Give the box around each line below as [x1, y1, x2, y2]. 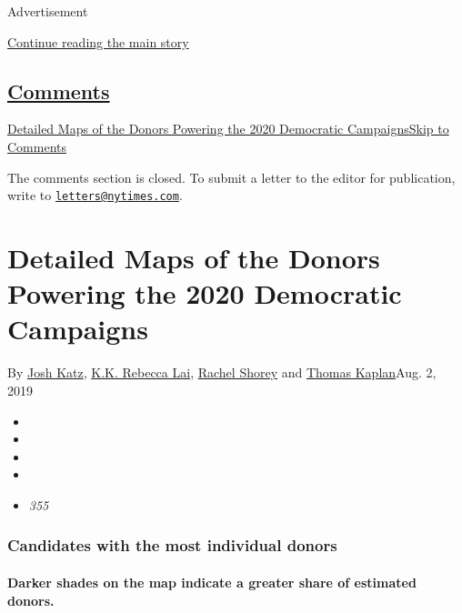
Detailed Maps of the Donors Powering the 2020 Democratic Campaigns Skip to [7, 119, 449, 138]
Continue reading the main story [7, 32, 189, 51]
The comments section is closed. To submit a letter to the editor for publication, [7, 167, 456, 186]
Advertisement [7, 2, 88, 20]
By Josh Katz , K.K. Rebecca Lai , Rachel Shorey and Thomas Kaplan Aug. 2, [7, 363, 437, 382]
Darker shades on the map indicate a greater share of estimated [7, 572, 417, 591]
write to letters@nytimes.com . [7, 186, 183, 205]
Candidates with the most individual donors [7, 534, 337, 557]
